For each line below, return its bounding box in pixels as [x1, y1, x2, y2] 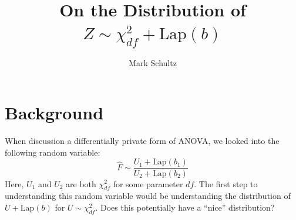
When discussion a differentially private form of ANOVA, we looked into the [5, 135, 280, 147]
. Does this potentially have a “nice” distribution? [95, 201, 275, 213]
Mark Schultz [129, 56, 177, 68]
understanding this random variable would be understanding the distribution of [5, 190, 291, 202]
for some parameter [113, 177, 183, 190]
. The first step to [194, 177, 258, 190]
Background [5, 101, 104, 125]
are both [66, 177, 96, 190]
